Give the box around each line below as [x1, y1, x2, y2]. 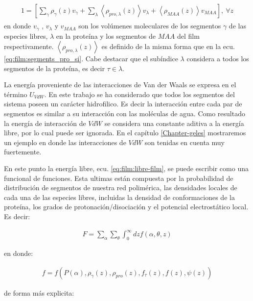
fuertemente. [4, 147, 42, 157]
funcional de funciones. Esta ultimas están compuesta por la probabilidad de [4, 173, 233, 183]
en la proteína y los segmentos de [56, 30, 156, 41]
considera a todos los [186, 53, 249, 64]
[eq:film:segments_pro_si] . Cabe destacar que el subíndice [4, 53, 178, 64]
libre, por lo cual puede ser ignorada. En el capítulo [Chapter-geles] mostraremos [4, 127, 246, 138]
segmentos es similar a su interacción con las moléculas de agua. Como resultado [4, 108, 245, 119]
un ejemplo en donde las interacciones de [4, 137, 126, 147]
